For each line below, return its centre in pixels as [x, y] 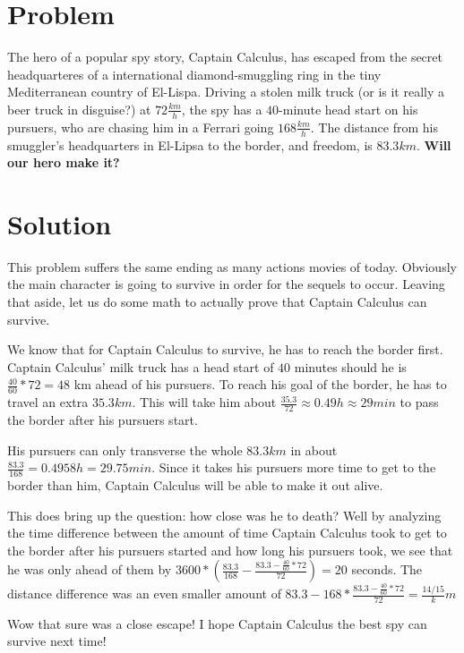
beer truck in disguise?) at [79, 109]
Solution [60, 223]
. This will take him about [204, 402]
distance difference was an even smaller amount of [144, 594]
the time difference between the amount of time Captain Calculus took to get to [227, 533]
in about [314, 449]
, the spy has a [222, 109]
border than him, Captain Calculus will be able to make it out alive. [195, 485]
